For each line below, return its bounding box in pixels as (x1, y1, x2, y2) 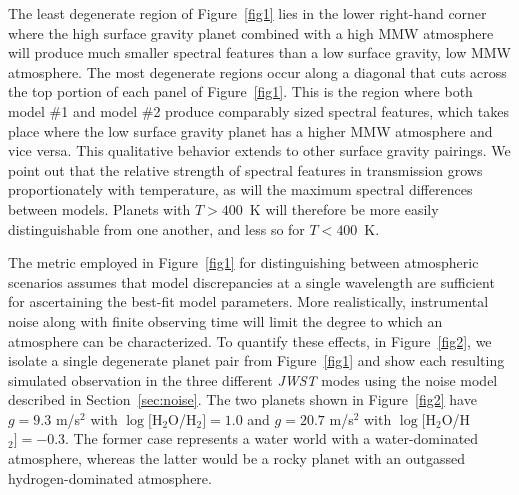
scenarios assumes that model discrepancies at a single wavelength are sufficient (8, 271, 495, 292)
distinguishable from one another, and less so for (8, 218, 305, 239)
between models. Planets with (8, 198, 191, 219)
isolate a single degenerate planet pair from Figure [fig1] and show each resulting (8, 350, 505, 371)
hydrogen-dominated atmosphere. (8, 467, 212, 488)
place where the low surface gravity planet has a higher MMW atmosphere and (8, 120, 493, 141)
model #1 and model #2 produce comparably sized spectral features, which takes (8, 100, 509, 121)
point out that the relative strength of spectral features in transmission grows (8, 159, 483, 180)
